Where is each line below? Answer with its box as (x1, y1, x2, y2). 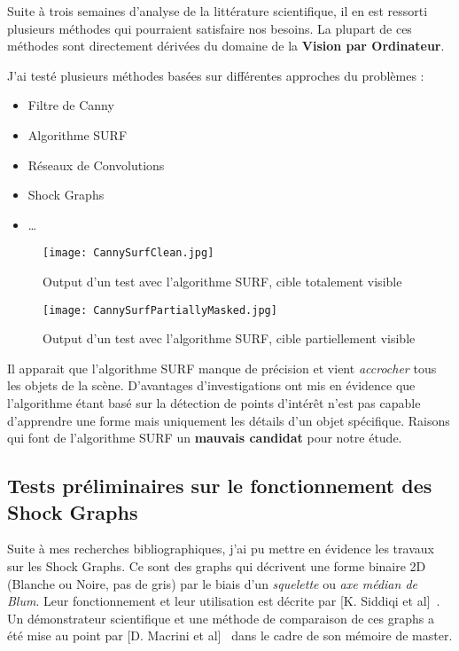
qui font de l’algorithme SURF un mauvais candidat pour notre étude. (7, 428, 402, 447)
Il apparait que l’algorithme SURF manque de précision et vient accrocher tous (7, 358, 437, 377)
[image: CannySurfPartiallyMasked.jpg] (43, 303, 277, 317)
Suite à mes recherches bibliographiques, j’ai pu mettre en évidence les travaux (7, 539, 434, 558)
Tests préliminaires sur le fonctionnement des (7, 472, 432, 499)
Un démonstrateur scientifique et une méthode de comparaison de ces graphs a (7, 608, 434, 627)
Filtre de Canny (27, 96, 114, 114)
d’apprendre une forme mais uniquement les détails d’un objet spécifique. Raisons (7, 411, 450, 429)
